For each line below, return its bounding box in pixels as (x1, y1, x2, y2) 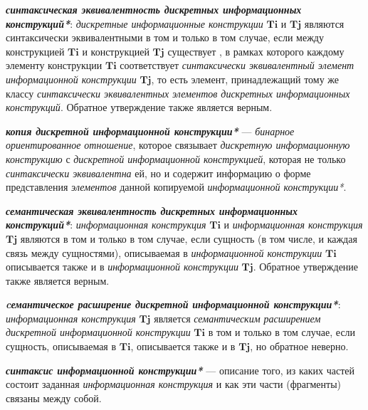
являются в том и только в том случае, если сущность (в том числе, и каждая (20, 231, 357, 246)
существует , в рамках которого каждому (167, 43, 345, 58)
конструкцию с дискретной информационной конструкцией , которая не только (6, 151, 346, 166)
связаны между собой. (6, 390, 102, 405)
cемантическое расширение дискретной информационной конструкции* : (6, 297, 341, 312)
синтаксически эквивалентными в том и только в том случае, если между (6, 30, 324, 45)
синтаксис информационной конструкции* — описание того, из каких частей (6, 362, 354, 377)
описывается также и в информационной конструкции (6, 259, 238, 274)
